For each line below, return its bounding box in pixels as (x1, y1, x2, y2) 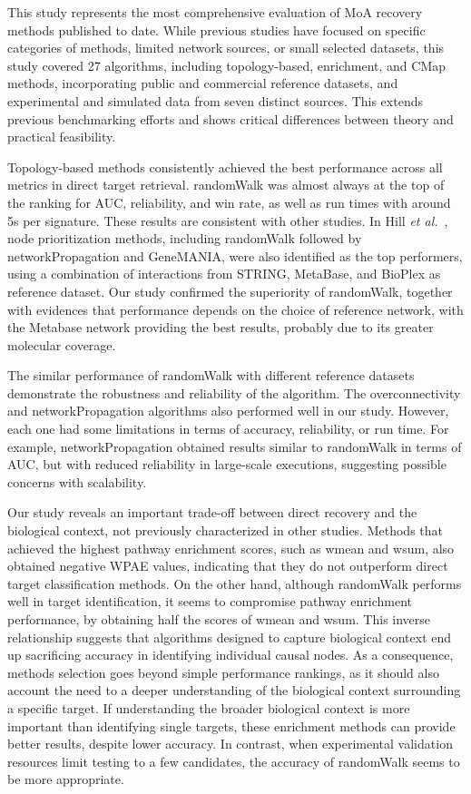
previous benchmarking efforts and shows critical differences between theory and (7, 109, 454, 128)
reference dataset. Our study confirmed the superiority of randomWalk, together (7, 281, 453, 300)
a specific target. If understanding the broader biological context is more (7, 698, 410, 717)
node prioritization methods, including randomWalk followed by (7, 229, 362, 248)
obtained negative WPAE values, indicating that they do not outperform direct (7, 556, 448, 575)
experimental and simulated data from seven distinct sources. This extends (7, 91, 423, 110)
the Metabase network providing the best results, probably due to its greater (7, 318, 434, 337)
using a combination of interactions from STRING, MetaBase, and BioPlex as (7, 264, 441, 283)
